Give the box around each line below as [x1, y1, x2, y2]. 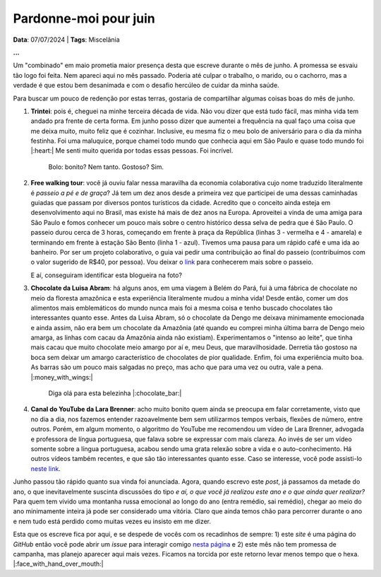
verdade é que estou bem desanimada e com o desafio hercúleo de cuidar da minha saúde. [13, 81, 279, 90]
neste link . [30, 464, 61, 473]
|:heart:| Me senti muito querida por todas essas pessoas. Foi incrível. [30, 146, 234, 155]
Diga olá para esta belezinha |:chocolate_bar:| [48, 389, 182, 397]
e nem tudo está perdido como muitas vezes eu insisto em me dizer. [13, 517, 212, 525]
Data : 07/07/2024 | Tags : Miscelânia [13, 35, 120, 44]
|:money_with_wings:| [30, 373, 93, 381]
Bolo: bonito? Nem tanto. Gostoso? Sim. [48, 163, 164, 171]
